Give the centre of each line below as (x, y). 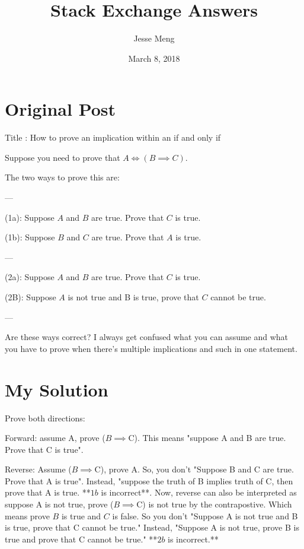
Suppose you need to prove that (63, 157)
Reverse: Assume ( (38, 469)
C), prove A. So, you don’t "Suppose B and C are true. (194, 469)
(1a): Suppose (30, 217)
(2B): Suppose (31, 297)
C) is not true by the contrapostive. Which (214, 504)
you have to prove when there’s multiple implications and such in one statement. (151, 348)
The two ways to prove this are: (62, 177)
